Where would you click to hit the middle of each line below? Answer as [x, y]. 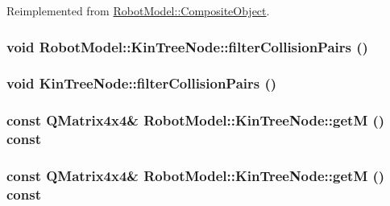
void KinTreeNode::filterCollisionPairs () [142, 83]
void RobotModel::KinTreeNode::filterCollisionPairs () [187, 46]
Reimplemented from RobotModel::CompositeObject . [138, 10]
